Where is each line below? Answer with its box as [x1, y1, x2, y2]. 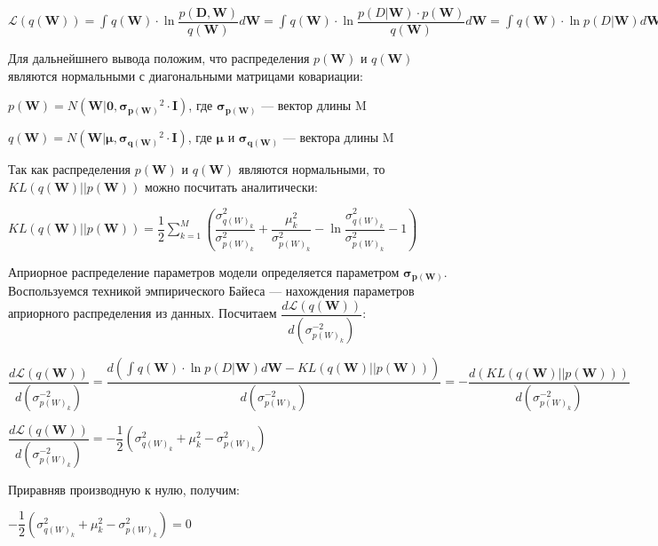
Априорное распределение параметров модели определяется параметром [8, 262, 400, 281]
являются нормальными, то [238, 160, 385, 178]
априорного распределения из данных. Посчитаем [8, 304, 277, 322]
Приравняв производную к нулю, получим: [8, 479, 240, 498]
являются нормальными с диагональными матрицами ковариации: [8, 66, 363, 84]
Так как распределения [8, 160, 131, 178]
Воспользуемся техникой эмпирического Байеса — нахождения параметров [8, 281, 415, 300]
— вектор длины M [261, 96, 367, 115]
